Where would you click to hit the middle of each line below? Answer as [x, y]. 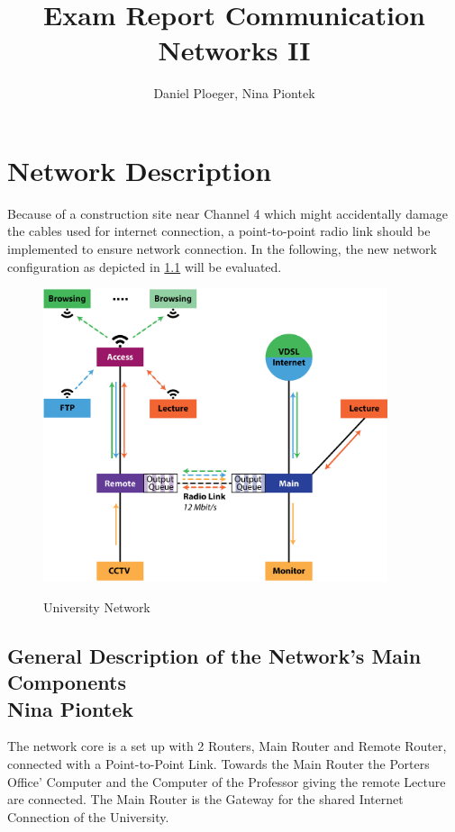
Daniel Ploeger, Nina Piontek [234, 93]
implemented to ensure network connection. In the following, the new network [222, 249]
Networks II [234, 50]
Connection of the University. [88, 816]
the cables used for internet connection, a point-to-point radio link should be [219, 231]
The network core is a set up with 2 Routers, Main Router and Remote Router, [227, 746]
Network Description [140, 170]
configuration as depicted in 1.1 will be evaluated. [145, 266]
